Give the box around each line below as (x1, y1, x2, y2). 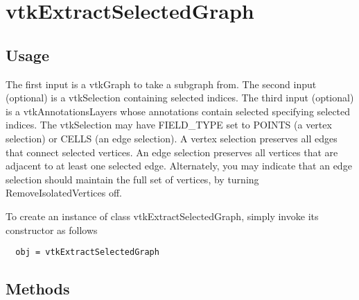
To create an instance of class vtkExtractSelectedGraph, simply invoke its (6, 208, 319, 223)
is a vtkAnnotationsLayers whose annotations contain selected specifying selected (6, 103, 351, 118)
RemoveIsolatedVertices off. (6, 185, 122, 200)
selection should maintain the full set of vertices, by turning (6, 172, 259, 186)
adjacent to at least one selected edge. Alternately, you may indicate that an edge (6, 158, 352, 173)
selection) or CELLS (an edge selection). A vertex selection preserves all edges (6, 131, 338, 145)
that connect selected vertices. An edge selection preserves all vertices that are (6, 144, 338, 159)
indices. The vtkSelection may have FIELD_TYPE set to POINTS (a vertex (6, 117, 332, 132)
